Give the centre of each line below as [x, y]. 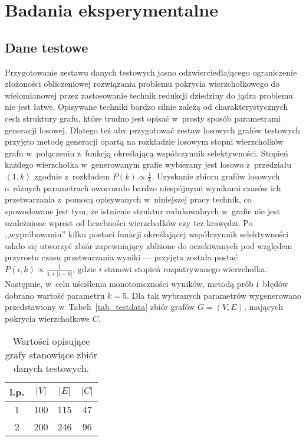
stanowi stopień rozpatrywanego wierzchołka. [186, 268]
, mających [263, 307]
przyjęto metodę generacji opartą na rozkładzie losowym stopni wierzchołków [144, 141]
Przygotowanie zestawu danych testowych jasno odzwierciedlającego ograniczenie [151, 72]
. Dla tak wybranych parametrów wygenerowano [214, 295]
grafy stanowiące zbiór [51, 354]
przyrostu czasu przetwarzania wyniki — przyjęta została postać [121, 257]
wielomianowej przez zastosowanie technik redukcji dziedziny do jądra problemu [149, 95]
